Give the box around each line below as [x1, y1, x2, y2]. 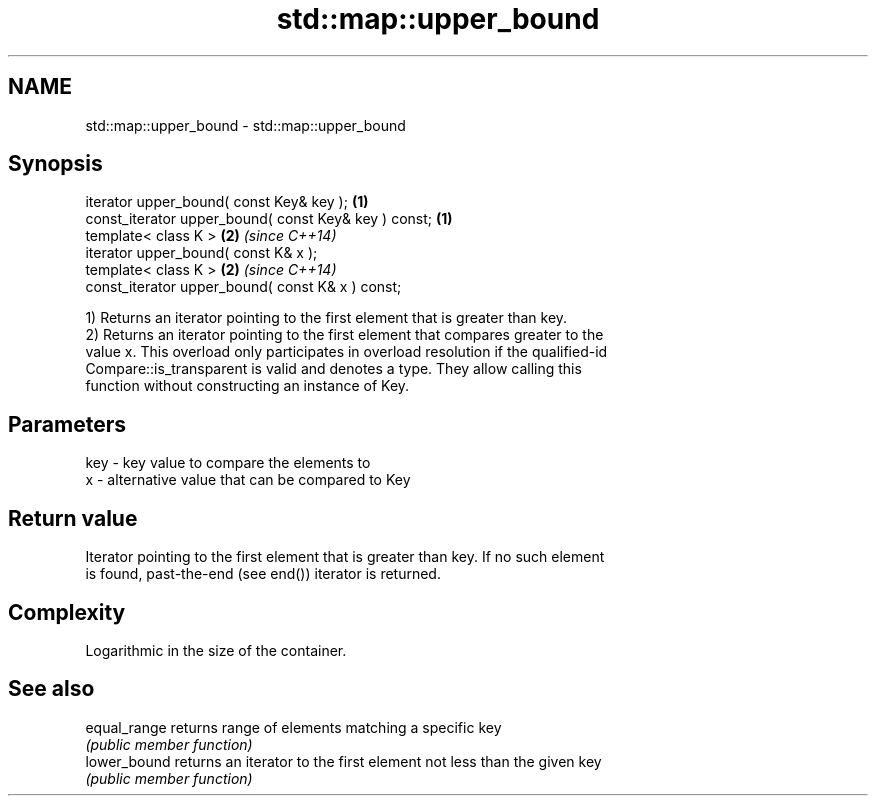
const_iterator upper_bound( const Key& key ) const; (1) [85, 210, 453, 228]
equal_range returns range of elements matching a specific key [85, 718, 502, 736]
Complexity [8, 599, 126, 625]
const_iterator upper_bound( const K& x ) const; [85, 278, 402, 296]
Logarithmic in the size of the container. [85, 641, 347, 659]
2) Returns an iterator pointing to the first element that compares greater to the [85, 326, 604, 344]
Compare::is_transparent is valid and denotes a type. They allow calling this [85, 360, 582, 378]
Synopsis [8, 151, 103, 177]
